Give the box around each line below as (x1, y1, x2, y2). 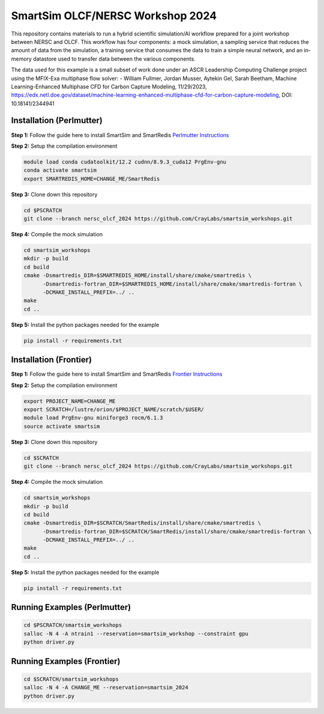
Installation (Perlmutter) (11, 115, 103, 126)
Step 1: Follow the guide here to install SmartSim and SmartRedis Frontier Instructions (11, 370, 223, 378)
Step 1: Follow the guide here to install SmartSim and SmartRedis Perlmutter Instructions (11, 131, 229, 138)
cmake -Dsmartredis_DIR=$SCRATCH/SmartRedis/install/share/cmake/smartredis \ (23, 520, 261, 526)
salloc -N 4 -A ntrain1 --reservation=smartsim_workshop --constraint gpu (23, 630, 249, 637)
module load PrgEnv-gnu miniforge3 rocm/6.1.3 (23, 415, 163, 421)
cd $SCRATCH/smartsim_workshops (23, 676, 119, 682)
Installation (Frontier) (11, 355, 92, 365)
